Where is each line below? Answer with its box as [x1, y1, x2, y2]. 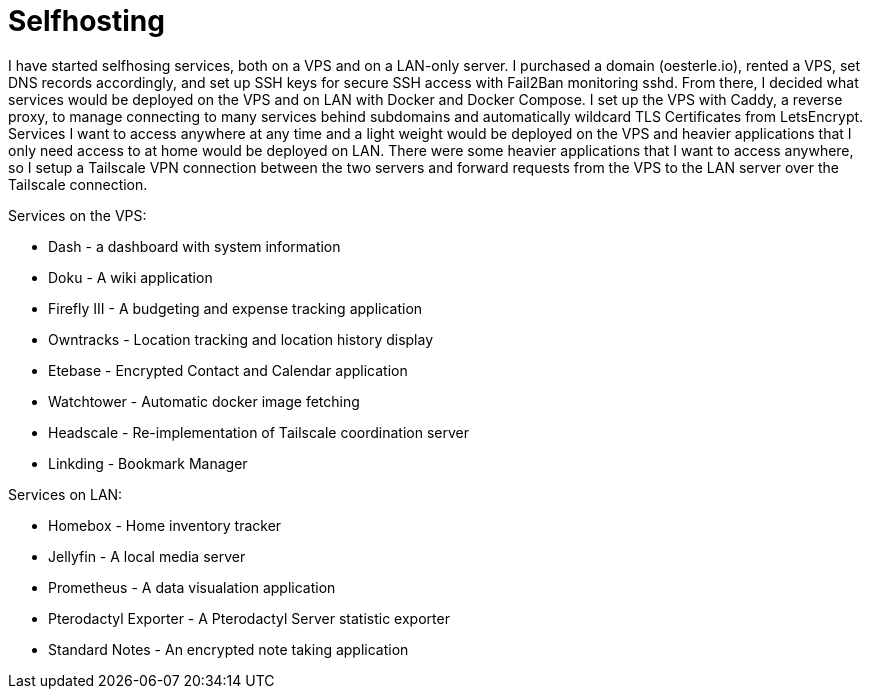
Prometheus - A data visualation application [48, 578, 336, 596]
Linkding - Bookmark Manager [48, 454, 248, 472]
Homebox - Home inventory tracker [48, 516, 282, 534]
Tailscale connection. [8, 175, 148, 193]
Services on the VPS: [8, 206, 147, 224]
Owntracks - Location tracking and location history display [48, 330, 434, 348]
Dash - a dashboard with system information [48, 237, 341, 255]
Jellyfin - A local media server [48, 547, 246, 565]
